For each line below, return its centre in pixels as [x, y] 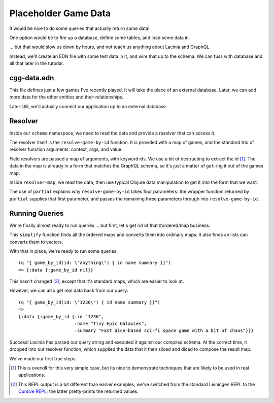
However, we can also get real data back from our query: [69, 291]
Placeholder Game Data [60, 13]
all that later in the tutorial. [37, 63]
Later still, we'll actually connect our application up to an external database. [88, 106]
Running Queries [37, 213]
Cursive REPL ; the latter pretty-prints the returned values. [79, 391]
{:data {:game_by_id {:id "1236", [61, 316]
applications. [32, 375]
